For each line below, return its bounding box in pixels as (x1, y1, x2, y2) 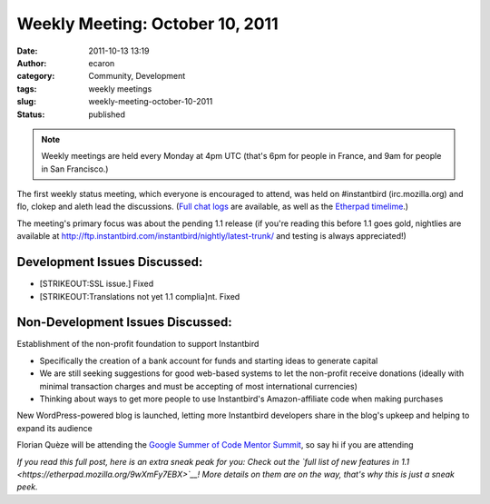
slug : (16, 96, 36, 107)
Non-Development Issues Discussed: (16, 314, 233, 331)
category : (16, 71, 55, 82)
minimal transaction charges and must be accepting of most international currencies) (39, 380, 358, 391)
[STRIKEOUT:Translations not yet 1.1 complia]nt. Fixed (39, 291, 240, 301)
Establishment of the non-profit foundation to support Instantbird (16, 339, 260, 350)
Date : (16, 45, 38, 56)
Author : (16, 57, 47, 68)
